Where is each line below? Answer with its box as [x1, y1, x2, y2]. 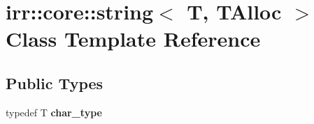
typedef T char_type [6, 104, 102, 119]
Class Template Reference [6, 24, 261, 53]
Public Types [6, 72, 104, 93]
